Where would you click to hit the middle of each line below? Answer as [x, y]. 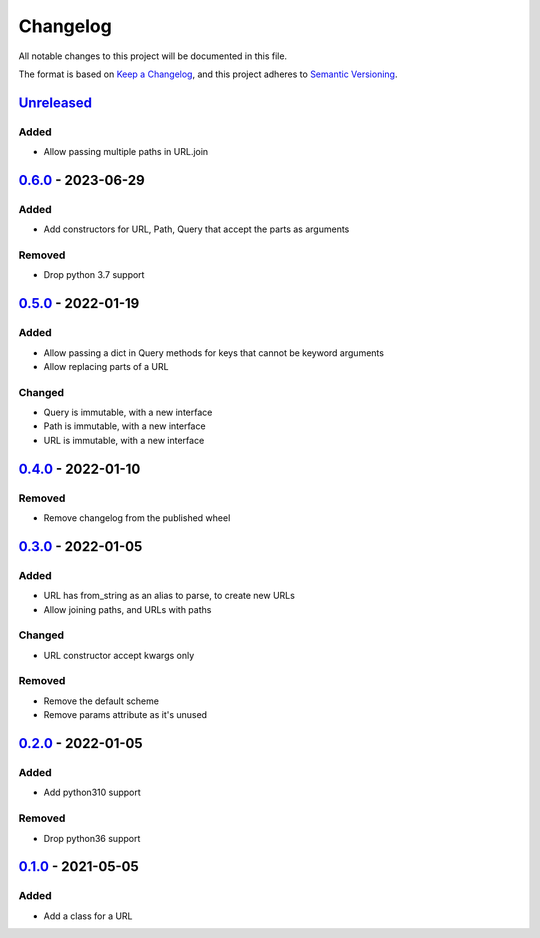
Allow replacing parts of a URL [106, 366]
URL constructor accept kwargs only [119, 655]
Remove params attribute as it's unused [125, 715]
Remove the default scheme [101, 701]
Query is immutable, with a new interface [128, 412]
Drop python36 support [92, 838]
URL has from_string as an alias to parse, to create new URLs [169, 596]
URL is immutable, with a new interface [124, 440]
